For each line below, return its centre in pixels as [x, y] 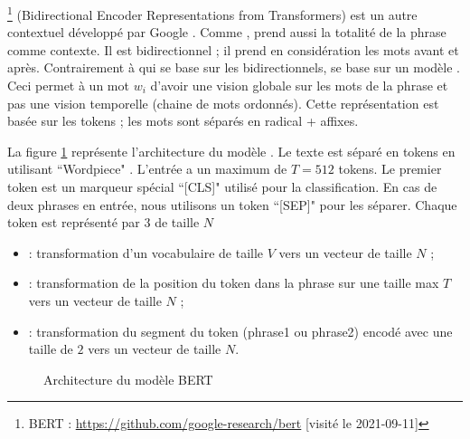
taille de [51, 349]
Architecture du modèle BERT [128, 379]
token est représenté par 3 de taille [103, 222]
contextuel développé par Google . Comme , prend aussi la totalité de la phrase [227, 32]
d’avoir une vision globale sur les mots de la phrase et [299, 86]
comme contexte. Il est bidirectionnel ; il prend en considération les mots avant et [233, 49]
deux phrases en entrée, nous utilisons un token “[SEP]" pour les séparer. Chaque [232, 204]
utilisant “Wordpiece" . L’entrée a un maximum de [147, 169]
